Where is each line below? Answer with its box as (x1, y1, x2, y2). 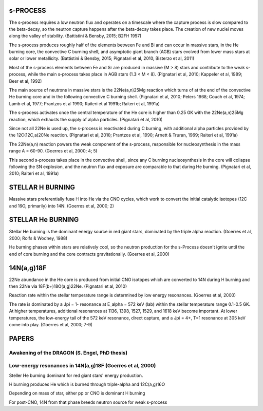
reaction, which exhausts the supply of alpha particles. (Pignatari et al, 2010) (9, 116, 163, 122)
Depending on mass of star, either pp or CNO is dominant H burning (9, 390, 146, 396)
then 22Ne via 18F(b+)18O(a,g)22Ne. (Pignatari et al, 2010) (9, 283, 127, 289)
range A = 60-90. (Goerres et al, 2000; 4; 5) (9, 148, 97, 154)
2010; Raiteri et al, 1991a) (9, 170, 59, 176)
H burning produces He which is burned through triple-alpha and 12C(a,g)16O (9, 381, 165, 387)
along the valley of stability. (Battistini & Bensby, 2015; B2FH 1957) (9, 33, 142, 39)
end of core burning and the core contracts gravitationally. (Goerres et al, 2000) (9, 251, 170, 257)
